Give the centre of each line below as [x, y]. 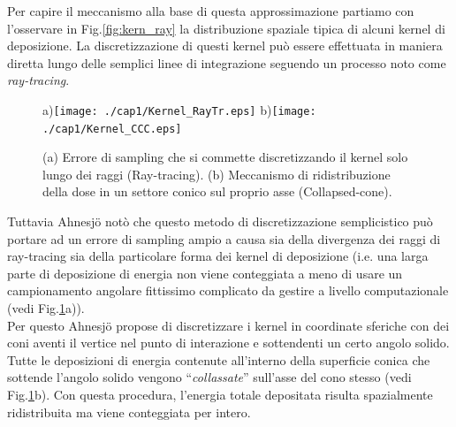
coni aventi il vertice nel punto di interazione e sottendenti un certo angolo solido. [228, 343]
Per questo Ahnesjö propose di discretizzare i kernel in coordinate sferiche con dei [228, 325]
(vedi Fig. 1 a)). [46, 308]
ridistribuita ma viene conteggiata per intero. [129, 412]
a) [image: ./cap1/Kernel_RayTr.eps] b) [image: [179, 109]
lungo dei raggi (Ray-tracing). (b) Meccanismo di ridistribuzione [217, 174]
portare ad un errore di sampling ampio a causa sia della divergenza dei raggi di [224, 238]
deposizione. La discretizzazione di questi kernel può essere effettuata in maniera [225, 46]
